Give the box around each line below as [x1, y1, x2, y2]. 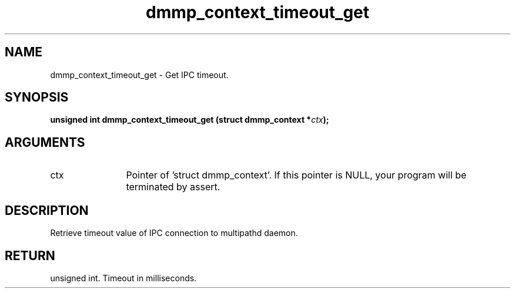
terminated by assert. [126, 181, 220, 193]
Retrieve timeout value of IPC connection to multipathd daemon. [50, 228, 298, 238]
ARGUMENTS [5, 134, 85, 150]
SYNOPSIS [5, 90, 69, 105]
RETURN [5, 248, 55, 263]
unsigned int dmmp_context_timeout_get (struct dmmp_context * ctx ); [50, 114, 329, 125]
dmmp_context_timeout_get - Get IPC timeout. [50, 69, 229, 80]
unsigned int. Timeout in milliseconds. [50, 272, 197, 283]
